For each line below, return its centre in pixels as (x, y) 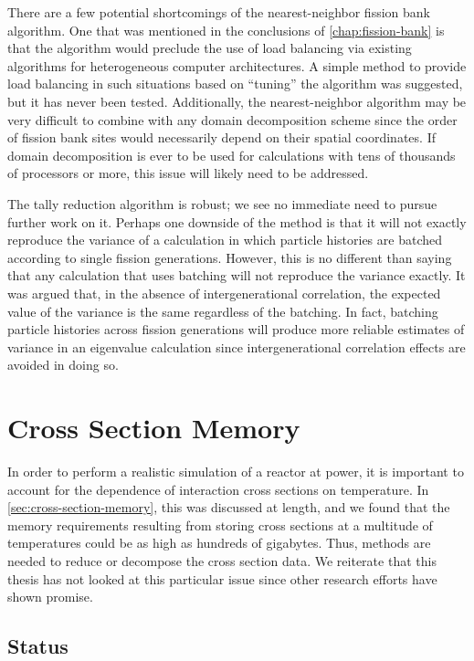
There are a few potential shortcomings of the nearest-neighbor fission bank (219, 12)
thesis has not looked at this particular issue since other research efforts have (222, 578)
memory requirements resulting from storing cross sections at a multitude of (220, 525)
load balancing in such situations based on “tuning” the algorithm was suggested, (235, 84)
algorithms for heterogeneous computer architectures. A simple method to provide (237, 65)
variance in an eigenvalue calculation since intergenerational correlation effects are (237, 346)
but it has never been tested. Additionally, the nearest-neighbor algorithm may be (237, 101)
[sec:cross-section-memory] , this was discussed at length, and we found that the (229, 507)
